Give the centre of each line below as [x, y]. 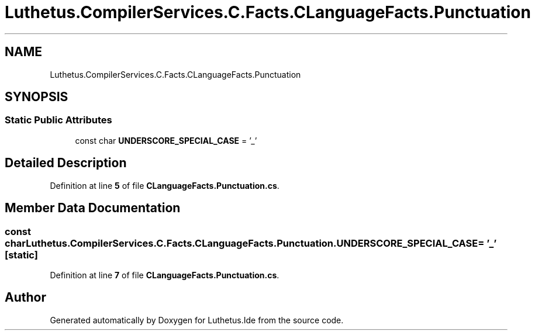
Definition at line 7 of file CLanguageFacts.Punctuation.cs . [165, 275]
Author [25, 298]
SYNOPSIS [37, 97]
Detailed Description [66, 163]
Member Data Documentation [93, 208]
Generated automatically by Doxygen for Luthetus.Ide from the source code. [197, 320]
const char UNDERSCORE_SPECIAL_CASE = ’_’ [166, 140]
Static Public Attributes [58, 120]
